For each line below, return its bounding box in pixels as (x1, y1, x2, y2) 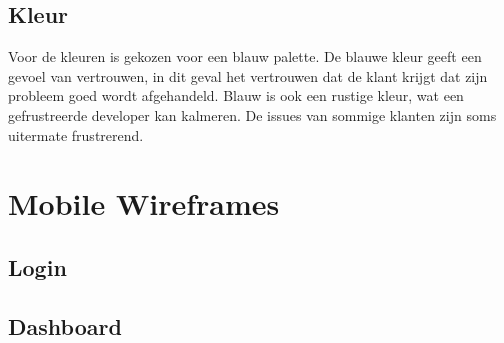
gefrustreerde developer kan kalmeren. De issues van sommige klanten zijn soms (8, 104, 497, 125)
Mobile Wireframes (8, 183, 280, 224)
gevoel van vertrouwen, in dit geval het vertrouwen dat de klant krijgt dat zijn (8, 65, 488, 86)
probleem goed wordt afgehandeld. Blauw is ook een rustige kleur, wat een (8, 85, 464, 106)
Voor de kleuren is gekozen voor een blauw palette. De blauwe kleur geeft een (8, 46, 482, 67)
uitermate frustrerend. (8, 124, 144, 145)
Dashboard (8, 310, 122, 341)
